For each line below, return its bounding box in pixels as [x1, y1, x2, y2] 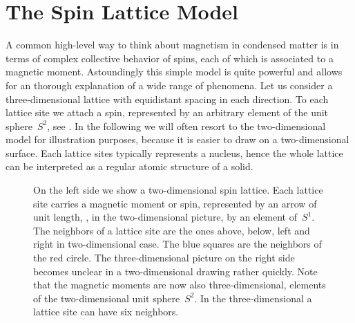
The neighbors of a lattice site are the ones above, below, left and [33, 223, 310, 237]
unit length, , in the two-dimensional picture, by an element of [33, 210, 298, 224]
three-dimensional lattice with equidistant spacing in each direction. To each [6, 91, 329, 106]
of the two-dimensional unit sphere [33, 290, 180, 305]
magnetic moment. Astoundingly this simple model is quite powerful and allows [6, 64, 343, 79]
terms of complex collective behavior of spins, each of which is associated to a [6, 50, 334, 65]
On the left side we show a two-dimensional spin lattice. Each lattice [33, 183, 323, 197]
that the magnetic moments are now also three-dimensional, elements [33, 277, 326, 292]
